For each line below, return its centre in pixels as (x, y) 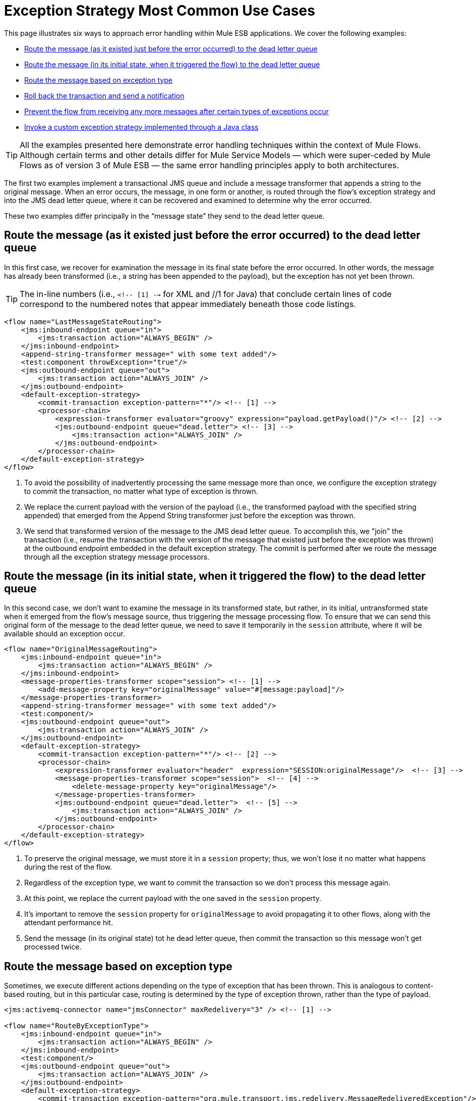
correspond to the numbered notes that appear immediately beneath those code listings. (188, 304)
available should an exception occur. (65, 634)
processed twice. (53, 947)
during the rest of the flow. (68, 867)
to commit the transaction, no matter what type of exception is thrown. (141, 491)
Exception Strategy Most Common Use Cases (160, 11)
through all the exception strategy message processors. (117, 557)
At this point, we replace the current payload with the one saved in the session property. (173, 898)
